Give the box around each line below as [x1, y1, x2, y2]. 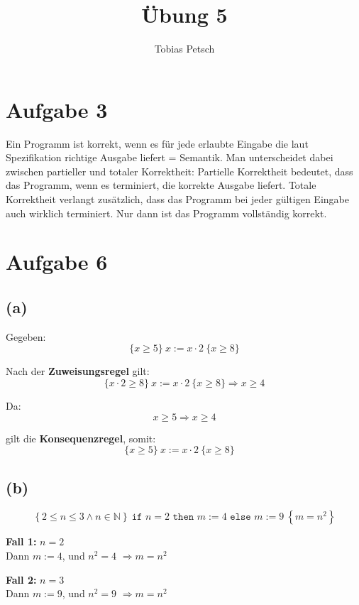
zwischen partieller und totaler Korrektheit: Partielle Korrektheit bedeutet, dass [6, 163, 353, 178]
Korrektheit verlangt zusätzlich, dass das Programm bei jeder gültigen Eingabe [6, 192, 349, 207]
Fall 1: [6, 534, 37, 549]
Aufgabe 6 [6, 247, 108, 276]
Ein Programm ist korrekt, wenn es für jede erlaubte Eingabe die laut [6, 136, 309, 151]
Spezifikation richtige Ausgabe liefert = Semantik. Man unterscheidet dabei [6, 150, 333, 165]
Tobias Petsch [154, 41, 215, 56]
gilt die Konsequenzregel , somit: [6, 430, 156, 445]
